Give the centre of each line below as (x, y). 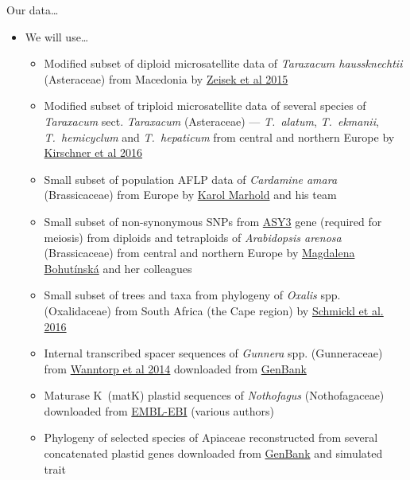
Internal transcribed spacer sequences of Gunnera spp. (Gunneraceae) (213, 353)
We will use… (57, 36)
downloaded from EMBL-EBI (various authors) (159, 410)
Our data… (33, 10)
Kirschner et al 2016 (93, 152)
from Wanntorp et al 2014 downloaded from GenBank (175, 368)
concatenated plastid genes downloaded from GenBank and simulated (213, 453)
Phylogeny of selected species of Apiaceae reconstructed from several (211, 437)
